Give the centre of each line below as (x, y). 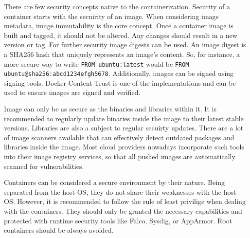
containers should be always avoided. (59, 230)
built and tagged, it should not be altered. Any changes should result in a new (121, 35)
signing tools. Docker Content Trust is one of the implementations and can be (120, 82)
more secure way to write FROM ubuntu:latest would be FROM (97, 64)
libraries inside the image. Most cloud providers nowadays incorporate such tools (124, 147)
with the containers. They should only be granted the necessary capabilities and (123, 211)
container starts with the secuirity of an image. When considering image (111, 16)
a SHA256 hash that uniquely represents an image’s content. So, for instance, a (122, 54)
